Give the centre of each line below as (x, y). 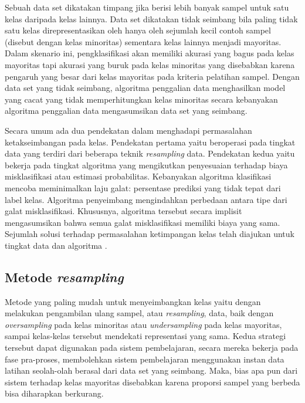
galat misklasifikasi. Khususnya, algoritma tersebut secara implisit (123, 211)
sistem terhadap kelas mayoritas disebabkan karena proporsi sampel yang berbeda (152, 382)
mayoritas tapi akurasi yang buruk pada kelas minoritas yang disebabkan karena (150, 64)
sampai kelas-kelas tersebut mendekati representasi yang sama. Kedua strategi (145, 336)
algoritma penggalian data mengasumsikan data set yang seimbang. (126, 111)
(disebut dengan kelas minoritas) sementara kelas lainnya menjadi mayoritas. (143, 41)
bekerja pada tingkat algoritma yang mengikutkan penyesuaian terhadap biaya (146, 165)
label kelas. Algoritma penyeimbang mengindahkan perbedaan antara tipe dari (146, 199)
